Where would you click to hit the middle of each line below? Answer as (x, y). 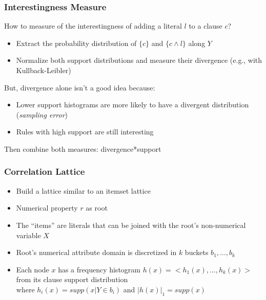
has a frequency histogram (99, 269)
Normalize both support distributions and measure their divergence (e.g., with (139, 60)
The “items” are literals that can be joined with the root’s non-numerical (131, 225)
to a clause (206, 26)
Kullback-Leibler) (44, 70)
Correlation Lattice (45, 171)
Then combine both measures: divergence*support (83, 148)
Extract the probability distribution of (76, 43)
